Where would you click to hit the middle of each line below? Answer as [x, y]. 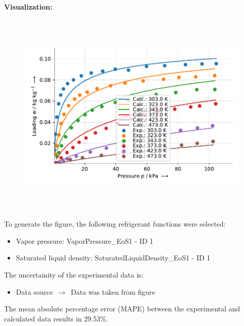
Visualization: [28, 7]
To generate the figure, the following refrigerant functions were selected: [115, 224]
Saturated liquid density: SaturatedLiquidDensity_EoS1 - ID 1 [113, 258]
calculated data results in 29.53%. [56, 318]
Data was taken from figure [113, 291]
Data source [34, 291]
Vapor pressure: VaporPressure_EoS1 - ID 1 [84, 240]
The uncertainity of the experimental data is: [74, 274]
